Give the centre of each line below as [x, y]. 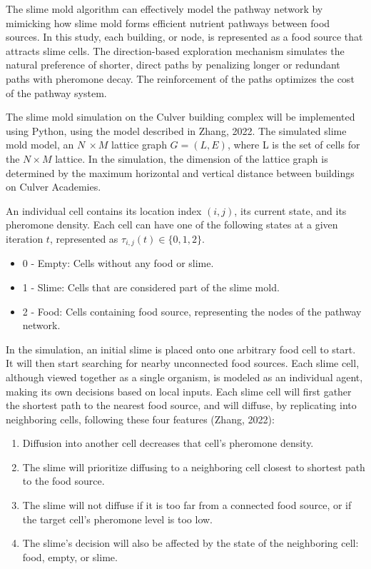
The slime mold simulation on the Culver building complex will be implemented [181, 117]
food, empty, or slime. [70, 557]
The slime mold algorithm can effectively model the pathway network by [164, 9]
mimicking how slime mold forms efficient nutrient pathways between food [168, 22]
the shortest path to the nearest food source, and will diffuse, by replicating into [181, 405]
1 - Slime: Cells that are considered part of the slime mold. [151, 287]
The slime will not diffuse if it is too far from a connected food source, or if [187, 505]
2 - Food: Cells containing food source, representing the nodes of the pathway [192, 311]
